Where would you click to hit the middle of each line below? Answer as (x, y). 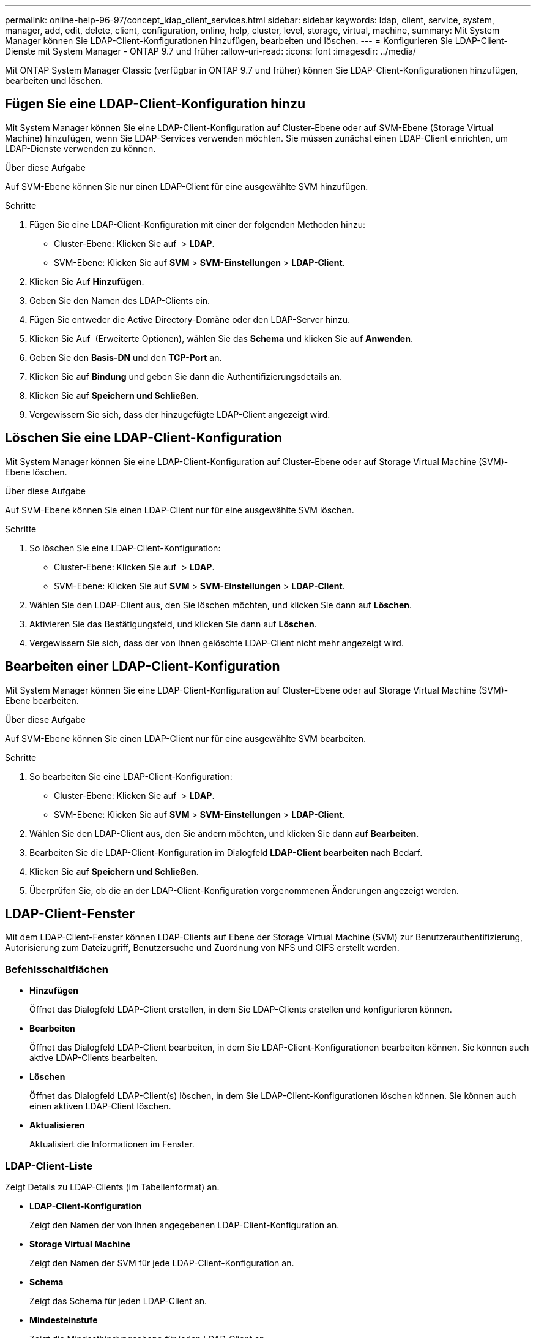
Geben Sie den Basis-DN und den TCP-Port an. (126, 357)
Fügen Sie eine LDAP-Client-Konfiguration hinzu (155, 104)
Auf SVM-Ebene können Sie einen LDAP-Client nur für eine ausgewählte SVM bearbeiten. (186, 738)
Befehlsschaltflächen (57, 969)
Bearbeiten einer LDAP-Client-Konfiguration (143, 667)
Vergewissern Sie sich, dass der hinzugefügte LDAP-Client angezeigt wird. (180, 414)
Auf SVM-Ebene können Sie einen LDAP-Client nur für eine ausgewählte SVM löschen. (180, 510)
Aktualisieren (57, 1125)
